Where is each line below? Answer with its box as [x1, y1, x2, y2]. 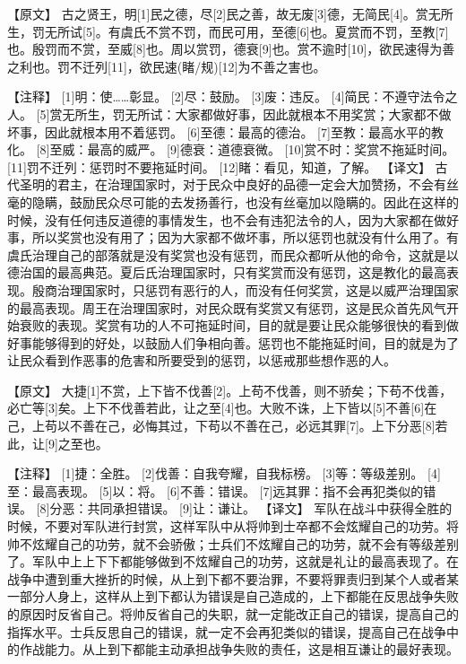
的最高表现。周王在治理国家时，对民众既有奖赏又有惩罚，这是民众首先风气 [7, 298, 446, 317]
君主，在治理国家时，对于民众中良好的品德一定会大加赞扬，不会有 [56, 175, 446, 194]
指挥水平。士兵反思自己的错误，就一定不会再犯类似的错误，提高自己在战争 [7, 622, 446, 641]
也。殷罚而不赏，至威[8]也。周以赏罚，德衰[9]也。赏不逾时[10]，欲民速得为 [7, 39, 443, 58]
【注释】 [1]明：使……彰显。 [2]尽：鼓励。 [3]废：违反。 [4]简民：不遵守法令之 [7, 87, 458, 106]
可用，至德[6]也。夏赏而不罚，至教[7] [233, 22, 449, 40]
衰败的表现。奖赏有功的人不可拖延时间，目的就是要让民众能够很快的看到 [19, 316, 446, 335]
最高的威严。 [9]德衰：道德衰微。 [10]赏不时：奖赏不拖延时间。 [87, 140, 455, 159]
